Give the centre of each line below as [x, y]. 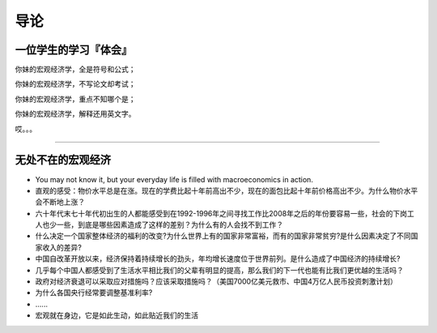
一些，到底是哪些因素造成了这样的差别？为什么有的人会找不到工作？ [170, 225]
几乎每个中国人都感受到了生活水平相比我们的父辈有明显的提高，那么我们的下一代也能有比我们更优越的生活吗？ [219, 270]
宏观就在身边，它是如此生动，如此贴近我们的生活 [117, 315]
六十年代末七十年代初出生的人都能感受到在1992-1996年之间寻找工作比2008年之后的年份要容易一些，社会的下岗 [221, 213]
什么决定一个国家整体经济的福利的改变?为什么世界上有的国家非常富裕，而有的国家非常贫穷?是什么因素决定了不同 [223, 236]
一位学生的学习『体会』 [74, 50]
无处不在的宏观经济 [63, 160]
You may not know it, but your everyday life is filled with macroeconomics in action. [174, 179]
